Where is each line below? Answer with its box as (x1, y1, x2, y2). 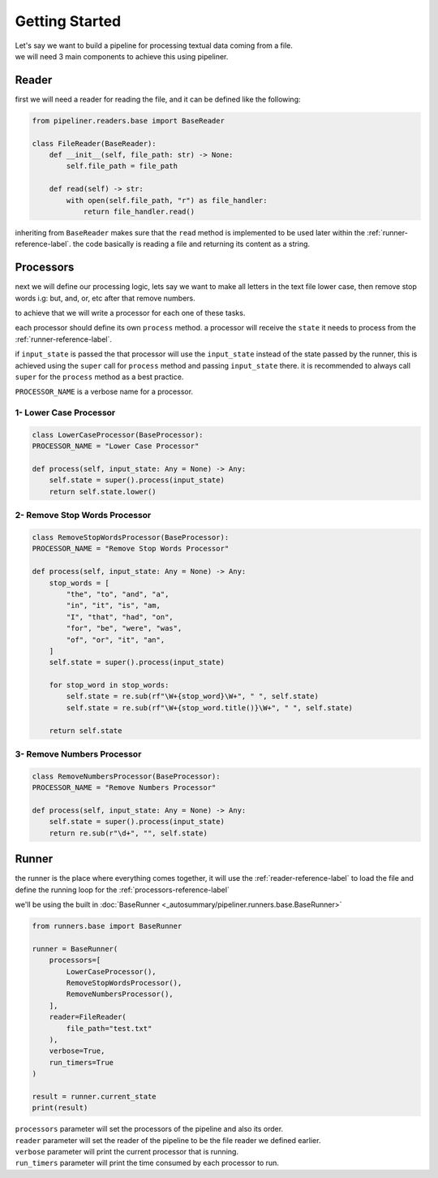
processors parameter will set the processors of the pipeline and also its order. (15, 1124, 284, 1134)
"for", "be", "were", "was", (66, 624, 182, 633)
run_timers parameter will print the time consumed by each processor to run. (15, 1158, 280, 1168)
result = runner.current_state (32, 1092, 157, 1101)
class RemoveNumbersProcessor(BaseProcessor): (32, 771, 221, 781)
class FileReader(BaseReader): (32, 139, 157, 148)
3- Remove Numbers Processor (15, 749, 142, 759)
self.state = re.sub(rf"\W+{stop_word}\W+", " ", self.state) (66, 692, 320, 701)
